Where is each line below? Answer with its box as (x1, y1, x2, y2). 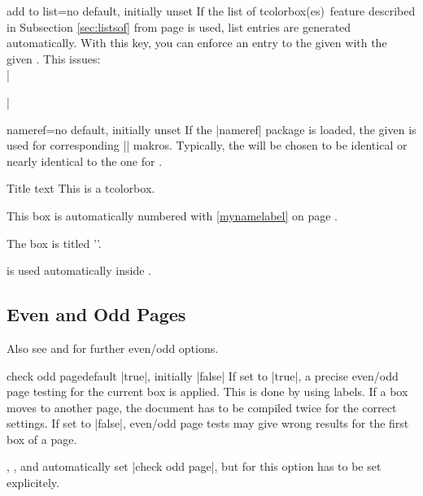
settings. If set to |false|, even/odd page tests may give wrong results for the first (7, 415, 409, 432)
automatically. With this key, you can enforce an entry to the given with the (7, 34, 387, 51)
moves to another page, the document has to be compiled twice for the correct (7, 398, 397, 416)
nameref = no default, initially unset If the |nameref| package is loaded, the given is (7, 120, 416, 137)
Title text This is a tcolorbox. (7, 180, 155, 197)
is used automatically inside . (7, 262, 151, 279)
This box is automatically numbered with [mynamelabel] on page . (7, 207, 338, 224)
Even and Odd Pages (7, 302, 186, 327)
